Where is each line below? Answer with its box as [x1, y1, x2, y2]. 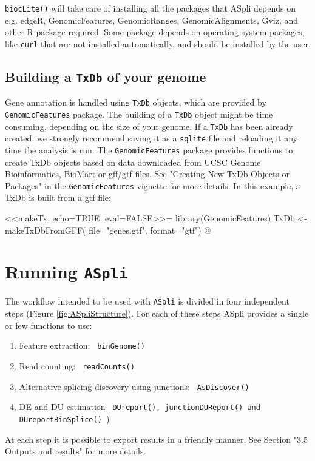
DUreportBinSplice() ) [19, 412, 110, 425]
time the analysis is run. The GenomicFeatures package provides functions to [5, 143, 293, 156]
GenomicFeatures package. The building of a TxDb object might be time [5, 107, 273, 120]
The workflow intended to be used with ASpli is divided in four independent [5, 295, 290, 308]
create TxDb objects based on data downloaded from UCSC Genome [5, 155, 261, 168]
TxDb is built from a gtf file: [5, 191, 111, 204]
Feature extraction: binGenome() [19, 339, 145, 352]
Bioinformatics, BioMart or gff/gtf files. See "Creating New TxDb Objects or [5, 167, 290, 180]
